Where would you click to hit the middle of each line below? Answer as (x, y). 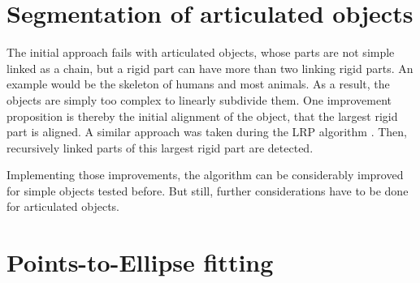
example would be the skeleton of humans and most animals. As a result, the (198, 84)
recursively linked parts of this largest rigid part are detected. (160, 147)
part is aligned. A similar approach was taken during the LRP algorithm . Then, (207, 132)
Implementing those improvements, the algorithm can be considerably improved (205, 175)
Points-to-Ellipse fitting (140, 262)
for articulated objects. (63, 206)
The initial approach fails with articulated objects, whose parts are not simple (201, 52)
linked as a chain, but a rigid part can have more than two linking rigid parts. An (210, 68)
